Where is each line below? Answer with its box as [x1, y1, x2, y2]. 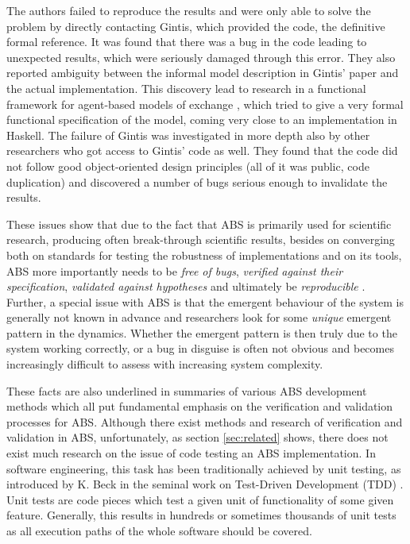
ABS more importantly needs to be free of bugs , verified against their [6, 262, 343, 279]
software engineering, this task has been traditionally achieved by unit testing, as [6, 460, 401, 476]
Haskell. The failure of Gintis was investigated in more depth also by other [6, 126, 370, 143]
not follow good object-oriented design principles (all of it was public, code [6, 157, 369, 174]
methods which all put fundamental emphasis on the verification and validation [6, 398, 393, 415]
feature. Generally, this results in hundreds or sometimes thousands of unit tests [6, 507, 396, 523]
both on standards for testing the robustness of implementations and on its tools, [6, 246, 402, 263]
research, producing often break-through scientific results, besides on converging [6, 231, 395, 248]
